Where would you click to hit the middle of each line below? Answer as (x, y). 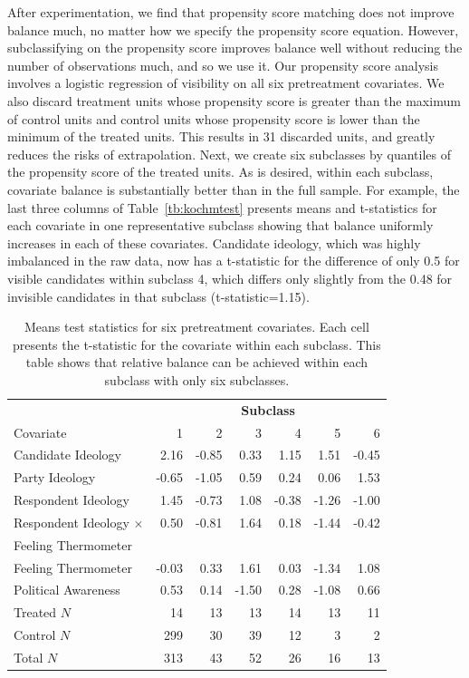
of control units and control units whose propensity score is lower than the (214, 118)
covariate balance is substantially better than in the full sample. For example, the (234, 189)
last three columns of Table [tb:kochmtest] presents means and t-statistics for (222, 207)
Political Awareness (67, 590)
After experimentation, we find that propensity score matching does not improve (231, 12)
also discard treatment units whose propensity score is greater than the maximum (234, 100)
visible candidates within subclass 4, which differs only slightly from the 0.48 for (230, 278)
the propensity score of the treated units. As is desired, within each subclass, (220, 172)
